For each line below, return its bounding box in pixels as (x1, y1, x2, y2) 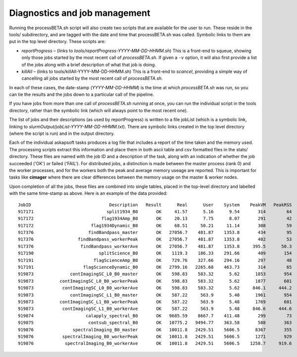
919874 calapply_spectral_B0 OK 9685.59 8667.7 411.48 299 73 (18, 313, 292, 318)
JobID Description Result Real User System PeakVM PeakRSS (18, 202, 292, 208)
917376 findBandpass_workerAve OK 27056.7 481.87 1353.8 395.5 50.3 (18, 243, 292, 249)
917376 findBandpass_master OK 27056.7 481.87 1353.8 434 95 (18, 230, 292, 236)
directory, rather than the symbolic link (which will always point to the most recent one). (9, 107, 188, 114)
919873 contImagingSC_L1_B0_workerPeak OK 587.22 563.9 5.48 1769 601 (18, 299, 292, 304)
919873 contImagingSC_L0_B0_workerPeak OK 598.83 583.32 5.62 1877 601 (18, 278, 292, 284)
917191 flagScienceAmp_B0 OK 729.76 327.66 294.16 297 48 (18, 257, 292, 263)
